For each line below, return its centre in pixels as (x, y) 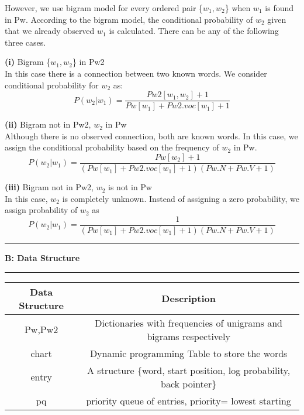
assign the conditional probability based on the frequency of (112, 147)
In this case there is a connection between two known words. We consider (136, 73)
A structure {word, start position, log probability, (189, 370)
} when (238, 8)
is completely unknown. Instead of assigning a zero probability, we (181, 198)
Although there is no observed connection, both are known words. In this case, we (151, 136)
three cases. (25, 42)
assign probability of (41, 210)
